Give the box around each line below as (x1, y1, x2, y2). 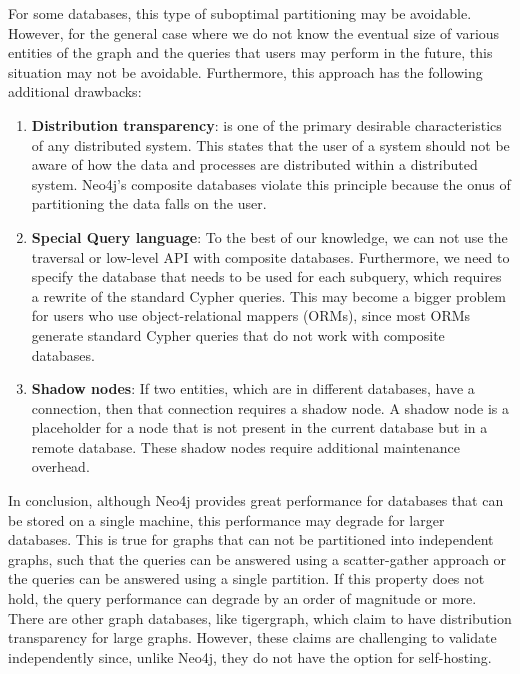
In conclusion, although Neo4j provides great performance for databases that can (8, 490, 504, 511)
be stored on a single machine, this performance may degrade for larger (8, 509, 445, 530)
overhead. (31, 456, 90, 477)
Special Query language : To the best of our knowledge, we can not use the (31, 226, 508, 247)
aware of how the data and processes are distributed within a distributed (31, 154, 478, 175)
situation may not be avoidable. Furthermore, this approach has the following (8, 61, 483, 82)
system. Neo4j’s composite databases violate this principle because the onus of (31, 173, 511, 194)
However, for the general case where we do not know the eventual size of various (8, 22, 500, 43)
